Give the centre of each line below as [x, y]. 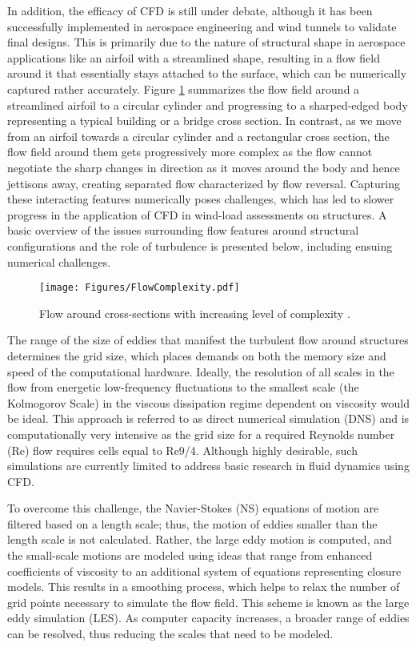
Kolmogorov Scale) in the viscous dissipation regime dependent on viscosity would [208, 402]
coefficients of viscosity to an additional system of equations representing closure [204, 571]
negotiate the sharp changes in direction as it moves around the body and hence [204, 167]
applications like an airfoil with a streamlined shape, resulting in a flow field [194, 57]
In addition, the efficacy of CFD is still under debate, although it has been [190, 10]
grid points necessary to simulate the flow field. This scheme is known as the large [208, 602]
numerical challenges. [59, 261]
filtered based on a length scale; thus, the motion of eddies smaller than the [192, 523]
